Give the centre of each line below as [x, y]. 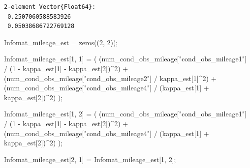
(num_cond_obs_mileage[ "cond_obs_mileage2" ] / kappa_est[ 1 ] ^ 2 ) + [110, 78]
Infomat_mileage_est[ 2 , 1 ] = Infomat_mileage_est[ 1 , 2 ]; [90, 159]
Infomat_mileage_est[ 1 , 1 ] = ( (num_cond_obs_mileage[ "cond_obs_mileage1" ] [125, 59]
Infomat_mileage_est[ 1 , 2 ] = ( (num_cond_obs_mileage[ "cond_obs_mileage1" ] [125, 114]
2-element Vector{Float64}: [50, 7]
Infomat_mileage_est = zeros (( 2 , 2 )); [61, 42]
